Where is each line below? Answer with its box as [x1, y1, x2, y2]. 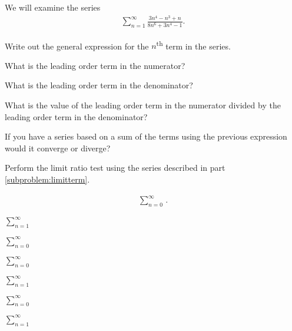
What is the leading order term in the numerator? [5, 59, 185, 71]
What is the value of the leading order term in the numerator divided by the [5, 99, 281, 111]
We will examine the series [5, 1, 101, 13]
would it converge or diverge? [5, 141, 111, 154]
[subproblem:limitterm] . [5, 173, 90, 186]
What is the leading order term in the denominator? [5, 79, 193, 91]
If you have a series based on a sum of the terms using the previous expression [5, 130, 287, 143]
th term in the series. [156, 38, 231, 52]
